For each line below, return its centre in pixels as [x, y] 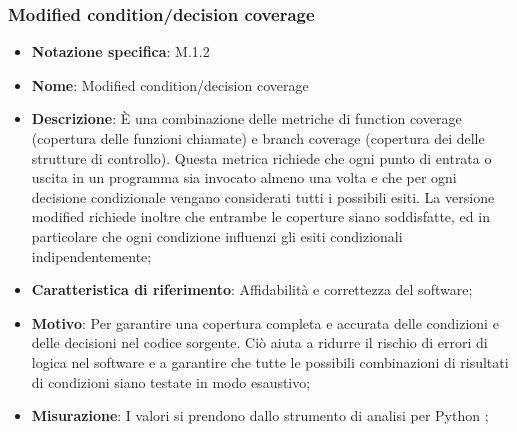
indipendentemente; [91, 255]
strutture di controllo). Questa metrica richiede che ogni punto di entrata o [261, 157]
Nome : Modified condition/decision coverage [170, 84]
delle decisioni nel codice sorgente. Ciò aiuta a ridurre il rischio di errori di [259, 342]
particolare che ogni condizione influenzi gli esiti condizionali [217, 235]
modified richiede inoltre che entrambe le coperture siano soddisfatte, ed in [260, 216]
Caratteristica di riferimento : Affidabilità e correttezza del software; [252, 289]
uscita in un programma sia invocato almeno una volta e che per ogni [244, 177]
